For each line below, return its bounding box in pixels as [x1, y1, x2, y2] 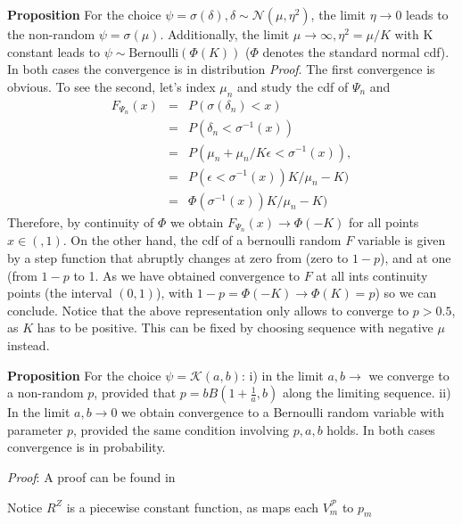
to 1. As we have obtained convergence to [73, 266, 301, 284]
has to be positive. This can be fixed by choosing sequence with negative [37, 318, 433, 337]
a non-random [7, 383, 84, 402]
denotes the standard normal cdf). [262, 42, 450, 61]
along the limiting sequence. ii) [282, 383, 451, 402]
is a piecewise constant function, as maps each [66, 497, 319, 516]
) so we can [375, 283, 437, 302]
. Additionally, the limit [160, 25, 290, 43]
